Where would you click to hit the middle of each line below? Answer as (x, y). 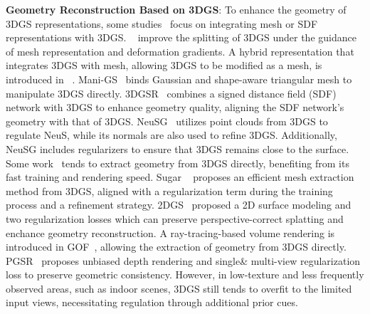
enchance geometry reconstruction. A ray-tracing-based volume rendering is (170, 232)
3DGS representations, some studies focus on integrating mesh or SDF (162, 23)
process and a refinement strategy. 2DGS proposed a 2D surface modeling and (179, 205)
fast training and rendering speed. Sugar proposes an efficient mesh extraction (180, 177)
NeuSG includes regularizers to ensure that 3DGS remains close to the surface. (178, 148)
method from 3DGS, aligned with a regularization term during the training (169, 190)
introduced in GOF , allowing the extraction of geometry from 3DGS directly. (176, 247)
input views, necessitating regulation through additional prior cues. (152, 302)
